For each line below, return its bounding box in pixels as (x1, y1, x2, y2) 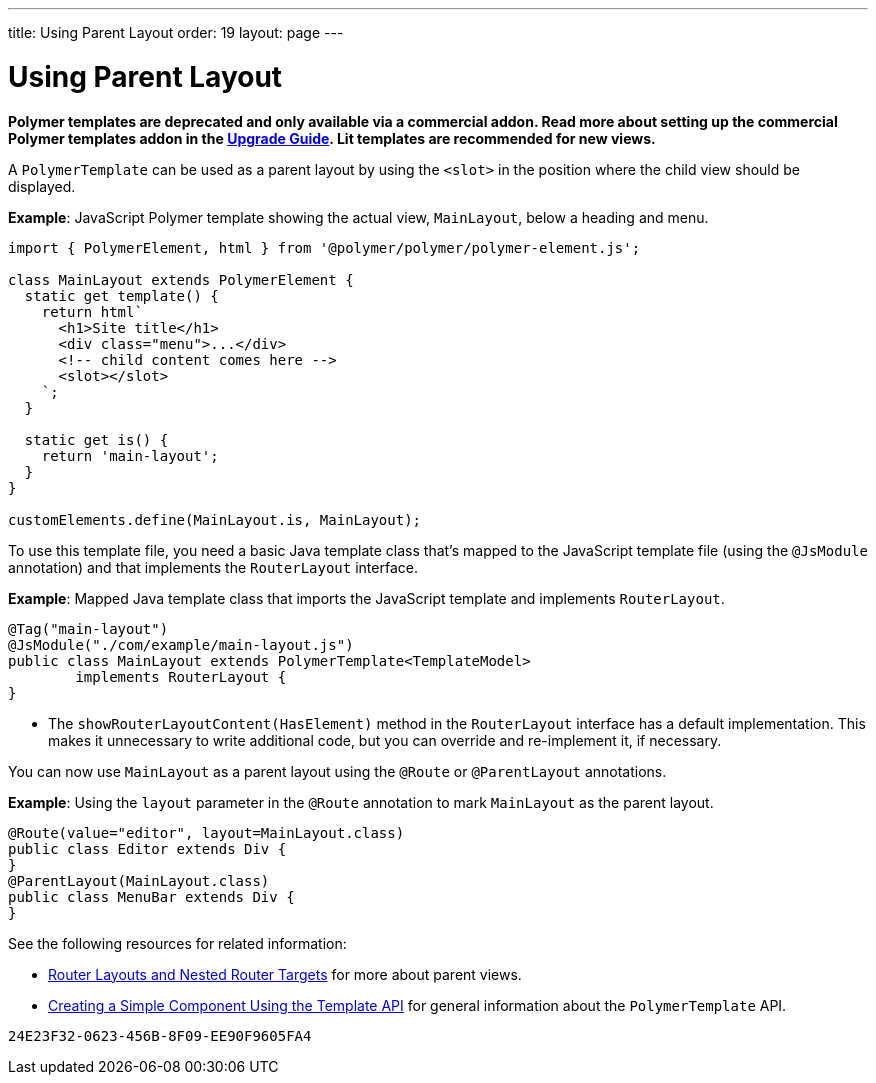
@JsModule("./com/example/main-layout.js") (8, 636, 354, 653)
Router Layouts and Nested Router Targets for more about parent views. (48, 965, 522, 983)
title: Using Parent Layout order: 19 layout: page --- (8, 24, 344, 41)
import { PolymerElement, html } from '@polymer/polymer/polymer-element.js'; (8, 239, 641, 256)
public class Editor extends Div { (8, 840, 287, 857)
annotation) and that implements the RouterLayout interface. (8, 558, 418, 576)
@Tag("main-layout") (8, 620, 169, 637)
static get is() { (24, 431, 169, 448)
